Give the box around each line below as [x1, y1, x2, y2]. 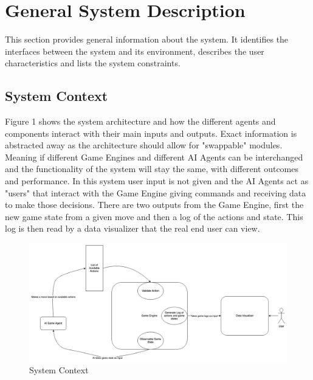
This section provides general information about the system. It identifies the [5, 33, 289, 46]
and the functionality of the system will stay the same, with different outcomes [5, 162, 298, 175]
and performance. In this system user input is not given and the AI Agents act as [5, 174, 309, 187]
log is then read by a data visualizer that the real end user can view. [5, 222, 260, 235]
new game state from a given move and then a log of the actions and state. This [5, 210, 303, 223]
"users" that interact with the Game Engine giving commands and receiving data [5, 186, 306, 199]
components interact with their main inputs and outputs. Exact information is [5, 126, 297, 139]
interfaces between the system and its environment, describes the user [5, 44, 264, 57]
